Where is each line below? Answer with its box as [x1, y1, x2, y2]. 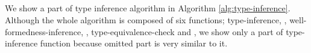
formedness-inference [5, 25, 81, 38]
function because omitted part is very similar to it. [40, 37, 228, 49]
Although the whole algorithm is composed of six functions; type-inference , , [5, 13, 287, 26]
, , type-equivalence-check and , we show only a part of [81, 25, 283, 38]
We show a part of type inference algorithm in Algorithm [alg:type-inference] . [5, 2, 291, 14]
